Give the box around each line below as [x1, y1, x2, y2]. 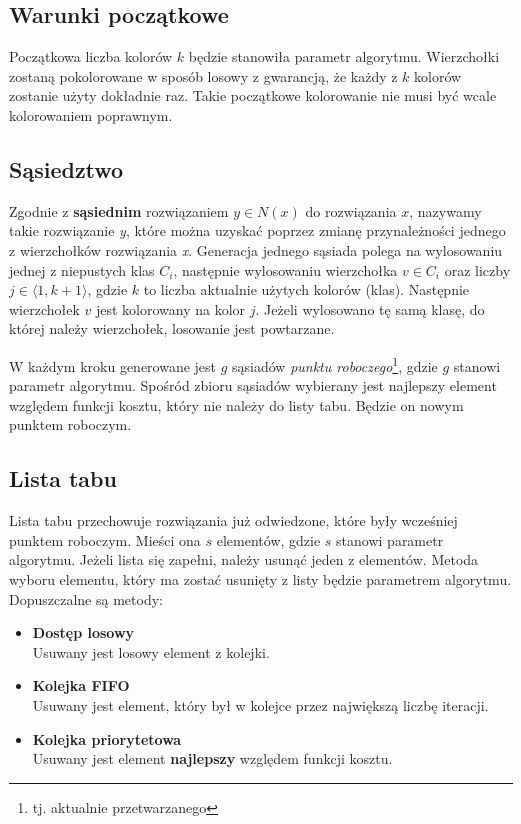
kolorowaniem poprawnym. [9, 104, 173, 125]
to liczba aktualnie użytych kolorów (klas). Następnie [143, 279, 470, 300]
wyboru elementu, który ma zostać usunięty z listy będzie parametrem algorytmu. [9, 568, 512, 589]
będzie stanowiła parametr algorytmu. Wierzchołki [188, 46, 500, 67]
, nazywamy [409, 200, 482, 221]
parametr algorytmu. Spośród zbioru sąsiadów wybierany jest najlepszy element [9, 375, 497, 396]
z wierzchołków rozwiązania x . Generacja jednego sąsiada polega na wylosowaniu [9, 239, 503, 260]
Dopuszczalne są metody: [9, 588, 163, 609]
